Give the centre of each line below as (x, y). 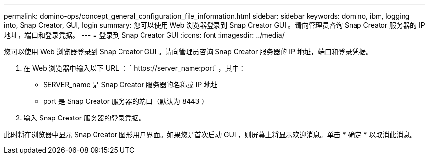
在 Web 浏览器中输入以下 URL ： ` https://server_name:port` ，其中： (135, 68)
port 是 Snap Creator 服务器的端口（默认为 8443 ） (126, 101)
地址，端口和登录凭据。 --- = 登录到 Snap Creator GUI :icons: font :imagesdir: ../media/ (144, 35)
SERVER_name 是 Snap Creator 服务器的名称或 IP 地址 (131, 85)
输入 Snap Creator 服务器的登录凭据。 (85, 118)
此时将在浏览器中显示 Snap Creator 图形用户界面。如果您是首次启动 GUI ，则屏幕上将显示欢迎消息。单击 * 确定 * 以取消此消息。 (211, 134)
